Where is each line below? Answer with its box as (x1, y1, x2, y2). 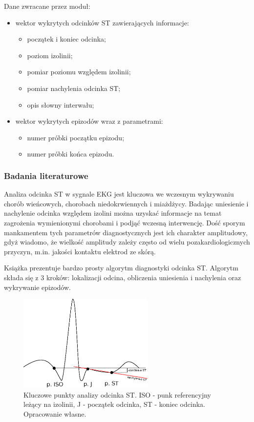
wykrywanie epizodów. (4, 282, 71, 292)
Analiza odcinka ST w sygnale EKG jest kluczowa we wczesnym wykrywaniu (4, 189, 234, 199)
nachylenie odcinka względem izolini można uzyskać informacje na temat (4, 208, 222, 218)
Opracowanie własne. (23, 409, 86, 419)
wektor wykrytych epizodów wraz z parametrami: (15, 116, 163, 126)
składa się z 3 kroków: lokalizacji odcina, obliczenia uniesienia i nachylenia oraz (4, 272, 241, 282)
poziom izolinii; (27, 50, 73, 60)
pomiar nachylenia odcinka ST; (27, 83, 121, 93)
